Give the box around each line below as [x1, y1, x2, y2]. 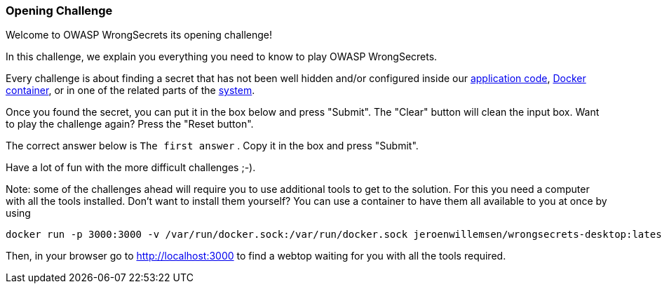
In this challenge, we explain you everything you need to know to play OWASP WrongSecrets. [6, 51, 438, 63]
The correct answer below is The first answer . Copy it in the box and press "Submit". [6, 140, 419, 152]
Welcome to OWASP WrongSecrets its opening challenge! [6, 29, 272, 41]
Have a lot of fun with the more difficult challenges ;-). [6, 161, 256, 174]
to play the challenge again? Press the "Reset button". [6, 118, 254, 130]
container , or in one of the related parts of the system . [6, 84, 255, 97]
